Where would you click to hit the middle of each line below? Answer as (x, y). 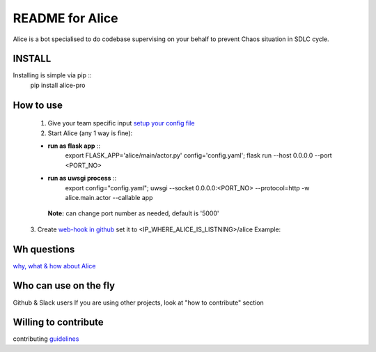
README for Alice (65, 18)
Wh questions (44, 249)
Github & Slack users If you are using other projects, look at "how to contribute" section (138, 303)
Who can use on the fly (64, 286)
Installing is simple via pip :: (52, 75)
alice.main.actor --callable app (109, 197)
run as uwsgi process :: (82, 178)
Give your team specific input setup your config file (121, 123)
